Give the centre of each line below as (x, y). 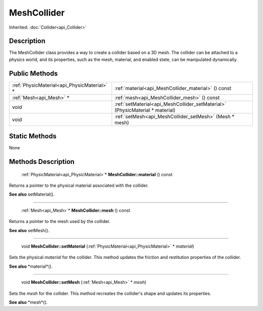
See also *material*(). (31, 266)
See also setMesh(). (29, 230)
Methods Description (42, 162)
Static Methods (33, 136)
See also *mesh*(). (28, 302)
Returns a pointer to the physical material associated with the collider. (79, 185)
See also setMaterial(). (32, 194)
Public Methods (33, 73)
